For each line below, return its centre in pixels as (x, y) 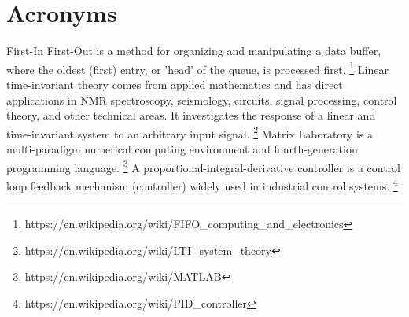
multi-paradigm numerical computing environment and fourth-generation (182, 149)
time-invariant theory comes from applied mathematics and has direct (175, 84)
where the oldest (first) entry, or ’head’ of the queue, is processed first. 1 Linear (197, 68)
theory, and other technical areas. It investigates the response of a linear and (191, 115)
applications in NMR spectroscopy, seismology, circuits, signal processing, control (202, 100)
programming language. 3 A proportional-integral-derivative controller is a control (203, 166)
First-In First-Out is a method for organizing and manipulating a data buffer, (194, 51)
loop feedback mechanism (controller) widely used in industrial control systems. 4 (202, 184)
